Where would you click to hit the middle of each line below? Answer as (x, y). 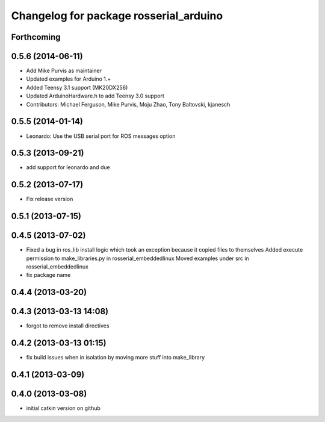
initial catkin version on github (63, 408)
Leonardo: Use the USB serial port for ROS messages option (101, 136)
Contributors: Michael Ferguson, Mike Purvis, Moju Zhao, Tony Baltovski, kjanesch (128, 104)
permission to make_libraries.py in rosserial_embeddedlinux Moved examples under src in (138, 258)
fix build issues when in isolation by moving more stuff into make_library (116, 358)
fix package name (48, 275)
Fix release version (50, 199)
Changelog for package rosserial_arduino (117, 16)
